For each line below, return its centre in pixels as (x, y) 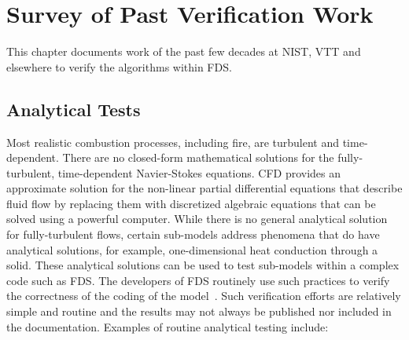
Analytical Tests (74, 109)
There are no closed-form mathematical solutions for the (198, 157)
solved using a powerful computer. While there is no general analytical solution (197, 219)
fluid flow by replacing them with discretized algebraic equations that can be (191, 203)
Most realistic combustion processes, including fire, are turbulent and (173, 142)
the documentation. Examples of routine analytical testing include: (168, 326)
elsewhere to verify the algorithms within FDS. (119, 66)
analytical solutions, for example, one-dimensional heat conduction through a (192, 249)
